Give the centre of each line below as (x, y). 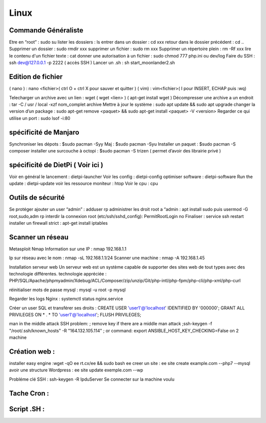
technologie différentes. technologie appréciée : (58, 274)
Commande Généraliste (46, 30)
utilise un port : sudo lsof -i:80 (40, 118)
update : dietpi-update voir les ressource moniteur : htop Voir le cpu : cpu (84, 183)
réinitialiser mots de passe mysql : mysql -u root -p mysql (67, 290)
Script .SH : (27, 409)
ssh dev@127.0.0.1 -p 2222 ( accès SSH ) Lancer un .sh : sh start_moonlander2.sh (92, 63)
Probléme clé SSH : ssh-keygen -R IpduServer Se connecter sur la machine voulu (92, 379)
